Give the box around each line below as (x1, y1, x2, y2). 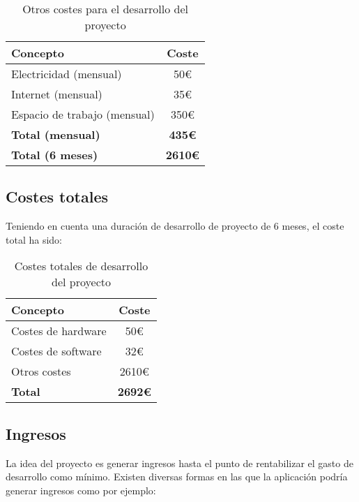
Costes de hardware (11, 323, 107, 339)
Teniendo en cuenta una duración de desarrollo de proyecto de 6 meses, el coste (6, 219, 344, 233)
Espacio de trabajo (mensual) (11, 106, 155, 122)
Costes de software (11, 343, 102, 360)
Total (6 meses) (11, 147, 98, 163)
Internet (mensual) (11, 86, 102, 102)
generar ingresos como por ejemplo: (6, 482, 156, 497)
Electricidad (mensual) (11, 66, 122, 82)
